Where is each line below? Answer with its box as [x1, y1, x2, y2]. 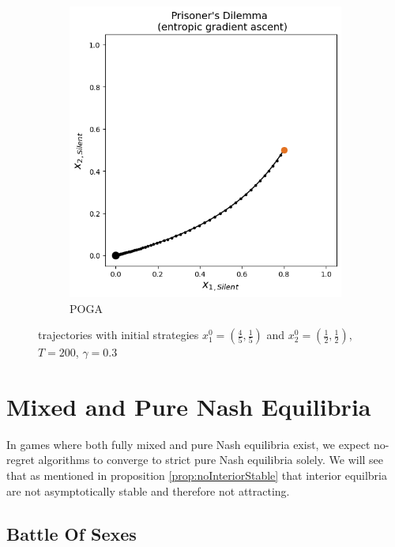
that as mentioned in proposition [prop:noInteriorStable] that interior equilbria [6, 467, 388, 484]
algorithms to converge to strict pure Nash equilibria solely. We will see [38, 451, 384, 468]
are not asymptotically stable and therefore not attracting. [6, 482, 290, 499]
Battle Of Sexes [6, 521, 137, 545]
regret [6, 451, 35, 468]
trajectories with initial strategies [38, 326, 199, 343]
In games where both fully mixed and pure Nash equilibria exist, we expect [6, 436, 371, 452]
